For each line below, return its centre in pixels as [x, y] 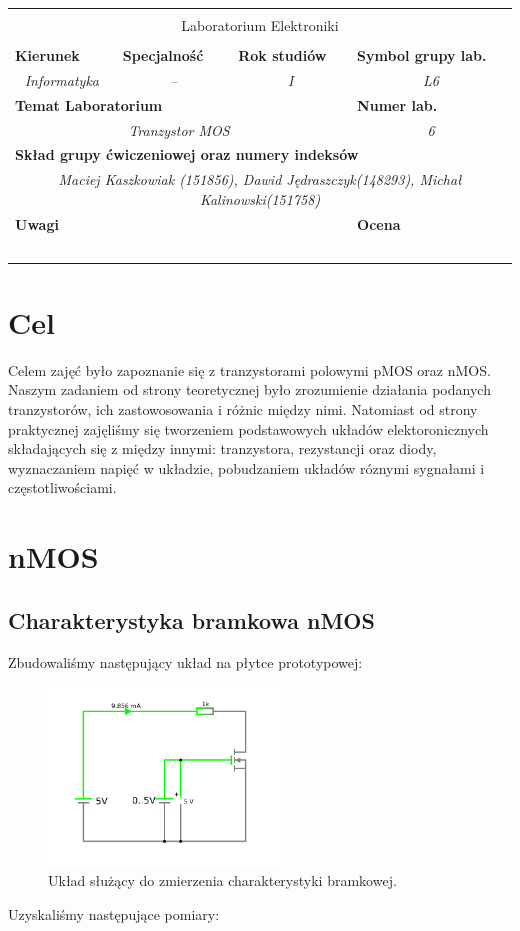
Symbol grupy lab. [422, 55]
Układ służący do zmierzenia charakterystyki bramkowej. [222, 880]
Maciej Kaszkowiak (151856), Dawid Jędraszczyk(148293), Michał [260, 179]
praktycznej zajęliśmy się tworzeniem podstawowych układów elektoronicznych [248, 428]
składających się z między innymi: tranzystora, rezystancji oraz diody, [222, 448]
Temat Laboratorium [89, 104]
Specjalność [163, 55]
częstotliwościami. [62, 487]
